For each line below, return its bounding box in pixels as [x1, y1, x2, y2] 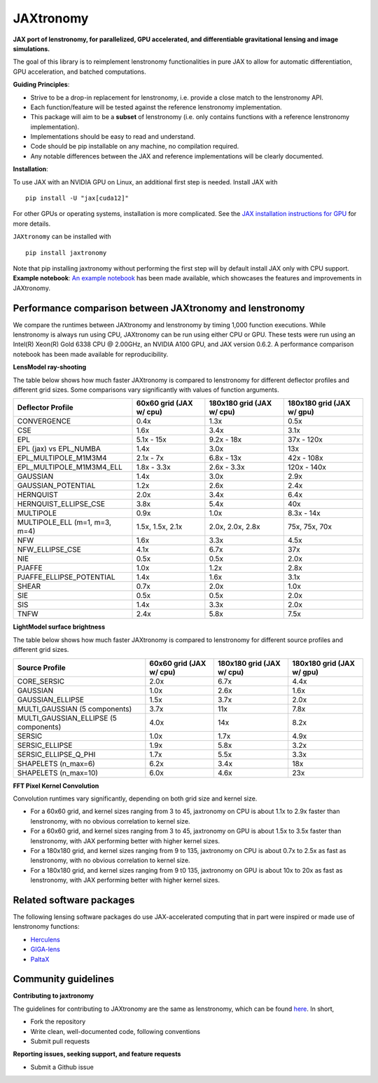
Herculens [30, 935, 61, 944]
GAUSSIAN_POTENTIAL [17, 481, 96, 491]
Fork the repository [30, 1017, 86, 1026]
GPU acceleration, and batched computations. [13, 67, 146, 76]
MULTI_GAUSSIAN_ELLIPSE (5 [17, 713, 117, 723]
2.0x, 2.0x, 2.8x [209, 522, 260, 532]
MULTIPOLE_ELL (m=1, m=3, [17, 517, 112, 527]
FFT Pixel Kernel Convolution [13, 782, 99, 790]
